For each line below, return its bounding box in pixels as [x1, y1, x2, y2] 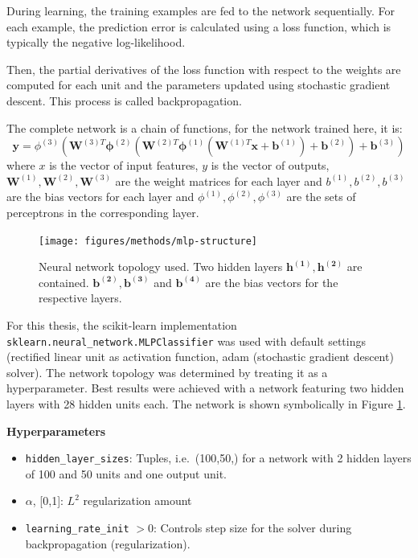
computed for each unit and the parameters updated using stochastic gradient [6, 76, 391, 93]
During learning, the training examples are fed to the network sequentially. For [6, 2, 395, 18]
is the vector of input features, [49, 157, 199, 174]
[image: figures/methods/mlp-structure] [39, 235, 258, 247]
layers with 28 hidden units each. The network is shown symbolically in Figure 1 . [6, 396, 406, 412]
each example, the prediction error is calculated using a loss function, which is [6, 18, 391, 35]
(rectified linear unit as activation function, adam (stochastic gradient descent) [6, 348, 394, 365]
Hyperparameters [6, 422, 106, 439]
